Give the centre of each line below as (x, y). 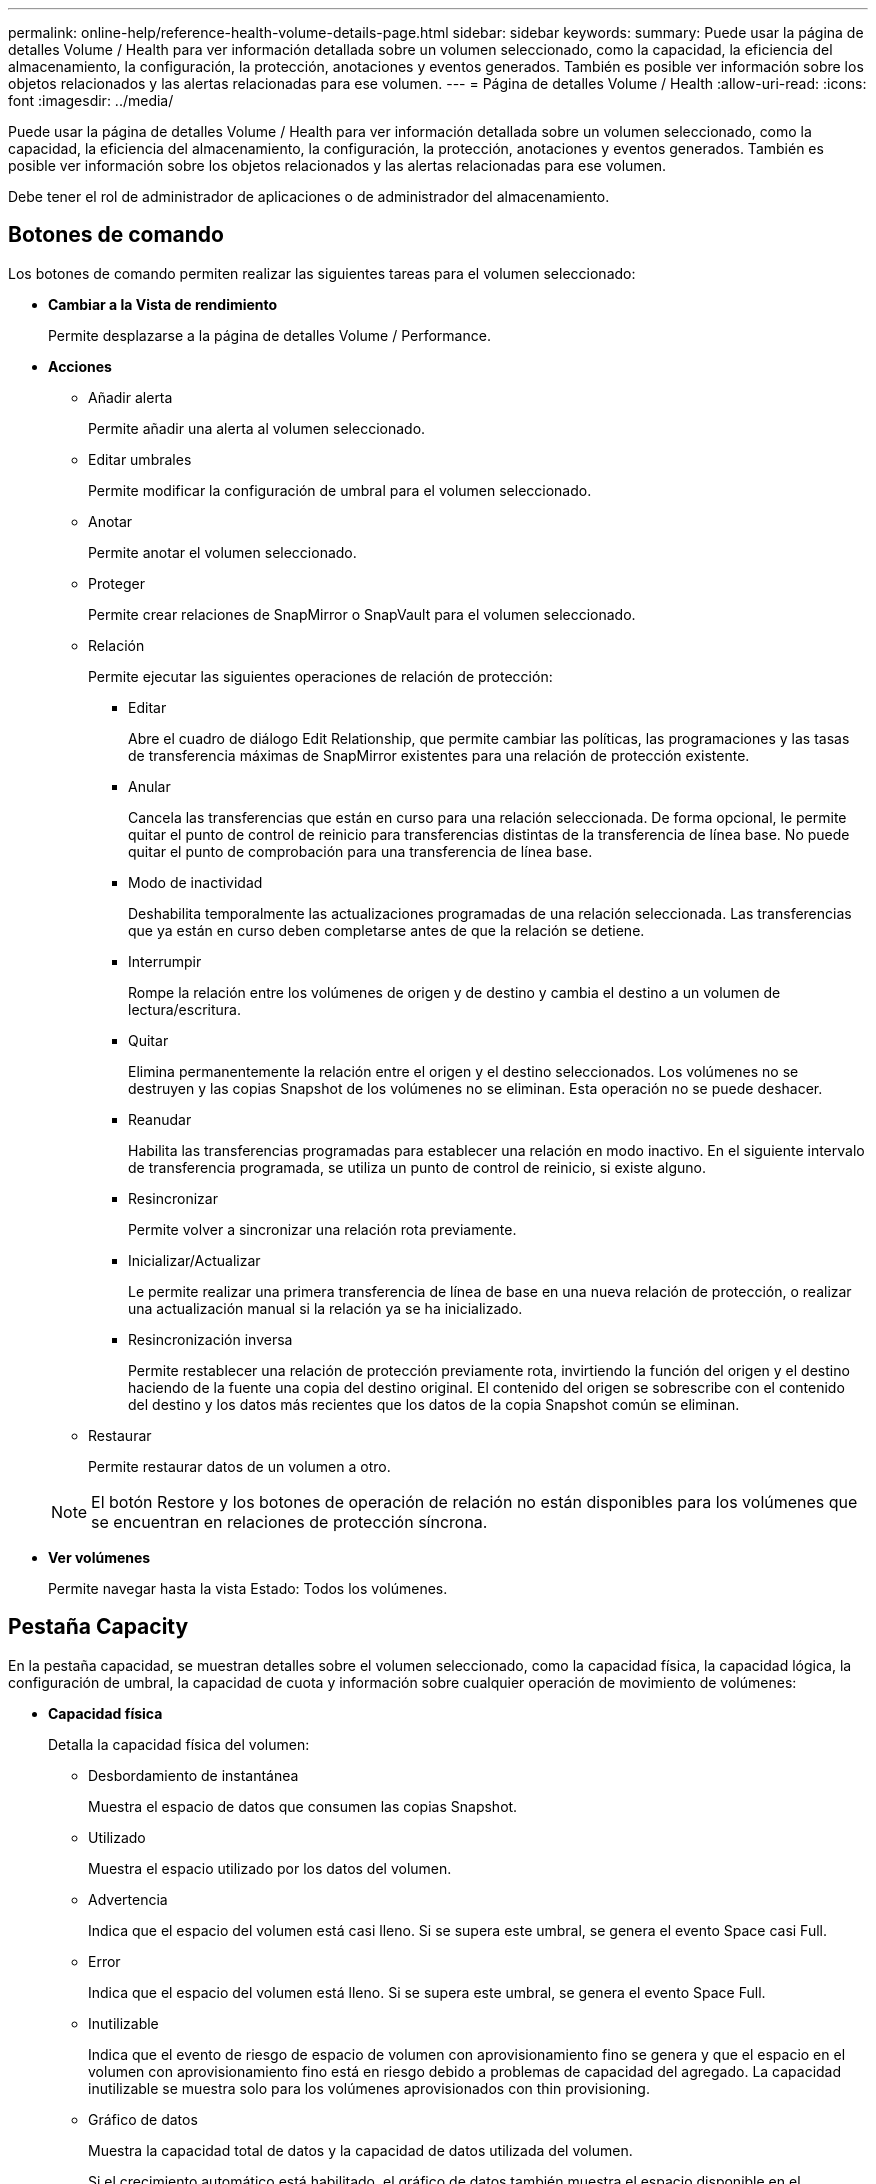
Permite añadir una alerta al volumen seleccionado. (257, 428)
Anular (149, 786)
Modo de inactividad (195, 882)
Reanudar (160, 1119)
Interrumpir (165, 961)
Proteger (116, 583)
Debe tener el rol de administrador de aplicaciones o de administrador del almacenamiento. (309, 196)
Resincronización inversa (210, 1339)
